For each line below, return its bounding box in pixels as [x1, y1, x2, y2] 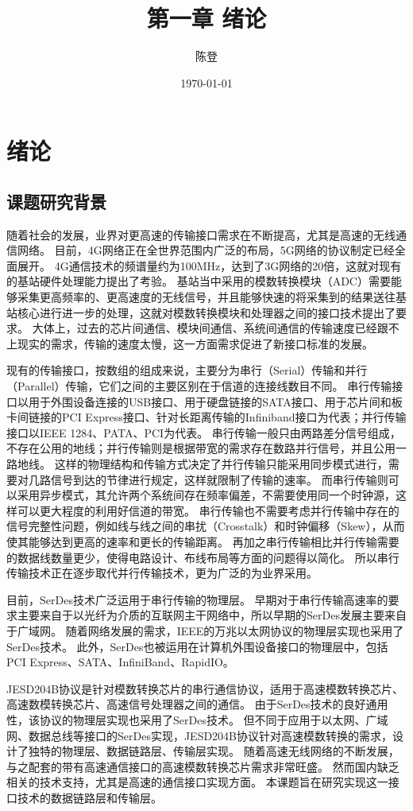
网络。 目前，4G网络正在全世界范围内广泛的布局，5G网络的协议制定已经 [17, 242, 395, 258]
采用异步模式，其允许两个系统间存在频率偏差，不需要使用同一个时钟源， [17, 487, 396, 503]
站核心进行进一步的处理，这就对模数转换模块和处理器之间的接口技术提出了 [6, 304, 396, 320]
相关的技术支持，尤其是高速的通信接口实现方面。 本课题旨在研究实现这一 [6, 774, 388, 790]
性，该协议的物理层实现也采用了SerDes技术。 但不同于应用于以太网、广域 [6, 711, 388, 728]
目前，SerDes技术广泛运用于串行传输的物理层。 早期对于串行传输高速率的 [6, 591, 388, 607]
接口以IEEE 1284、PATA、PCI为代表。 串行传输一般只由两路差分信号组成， [6, 424, 401, 440]
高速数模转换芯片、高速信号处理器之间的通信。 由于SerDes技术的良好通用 [6, 696, 388, 712]
